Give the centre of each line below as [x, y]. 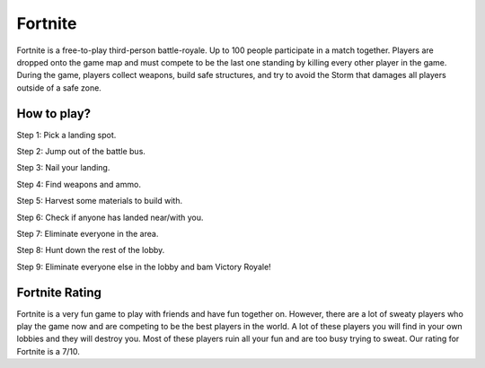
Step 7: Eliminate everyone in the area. [88, 233]
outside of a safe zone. [59, 88]
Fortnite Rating [59, 292]
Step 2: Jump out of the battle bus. [81, 152]
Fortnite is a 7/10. [48, 351]
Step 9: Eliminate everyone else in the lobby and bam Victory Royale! [144, 267]
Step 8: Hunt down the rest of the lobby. [91, 250]
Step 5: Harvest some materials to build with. [100, 201]
